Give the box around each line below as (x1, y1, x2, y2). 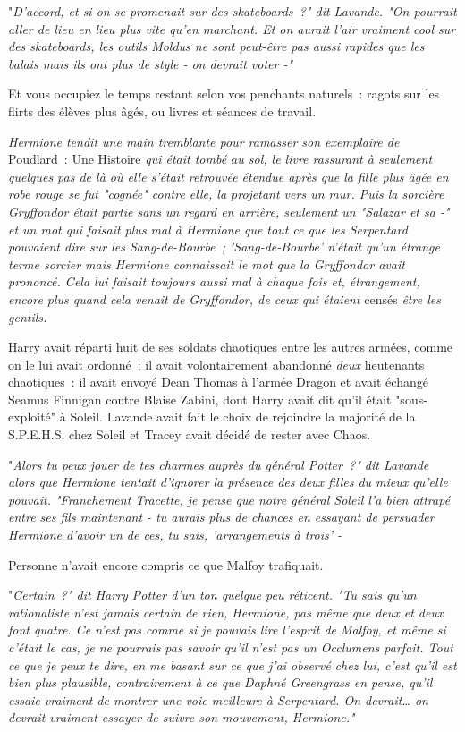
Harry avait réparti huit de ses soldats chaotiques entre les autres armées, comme (8, 337, 453, 356)
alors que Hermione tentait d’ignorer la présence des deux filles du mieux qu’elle (8, 472, 448, 491)
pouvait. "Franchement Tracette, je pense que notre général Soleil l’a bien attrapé (8, 489, 451, 508)
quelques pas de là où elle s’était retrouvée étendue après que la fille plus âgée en (8, 166, 449, 185)
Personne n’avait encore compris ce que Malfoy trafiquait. (8, 555, 324, 574)
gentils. (8, 307, 47, 326)
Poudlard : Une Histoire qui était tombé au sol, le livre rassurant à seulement (8, 149, 433, 168)
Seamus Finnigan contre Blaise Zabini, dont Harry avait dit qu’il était (8, 389, 392, 408)
